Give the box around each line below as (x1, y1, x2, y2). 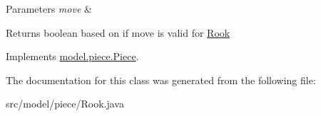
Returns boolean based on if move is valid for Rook (6, 25, 230, 40)
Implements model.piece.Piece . (6, 49, 139, 64)
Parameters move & (6, 1, 92, 16)
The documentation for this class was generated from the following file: (6, 72, 316, 87)
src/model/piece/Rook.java (6, 96, 124, 111)
